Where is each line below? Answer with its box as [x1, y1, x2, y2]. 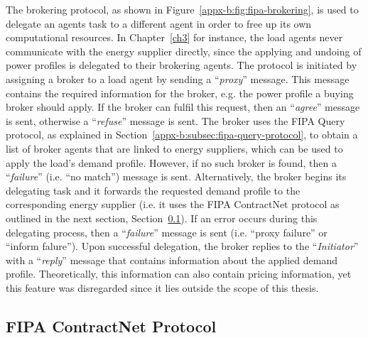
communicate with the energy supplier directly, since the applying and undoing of [6, 43, 362, 58]
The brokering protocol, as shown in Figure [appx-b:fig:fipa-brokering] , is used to [6, 2, 359, 16]
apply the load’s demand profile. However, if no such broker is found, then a [6, 155, 337, 170]
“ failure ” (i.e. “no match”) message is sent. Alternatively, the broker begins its [6, 169, 347, 184]
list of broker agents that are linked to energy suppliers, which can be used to [6, 141, 343, 156]
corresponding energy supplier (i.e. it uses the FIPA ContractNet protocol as [6, 197, 340, 212]
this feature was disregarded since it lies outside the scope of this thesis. [6, 280, 319, 295]
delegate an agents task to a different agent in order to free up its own [6, 16, 312, 31]
